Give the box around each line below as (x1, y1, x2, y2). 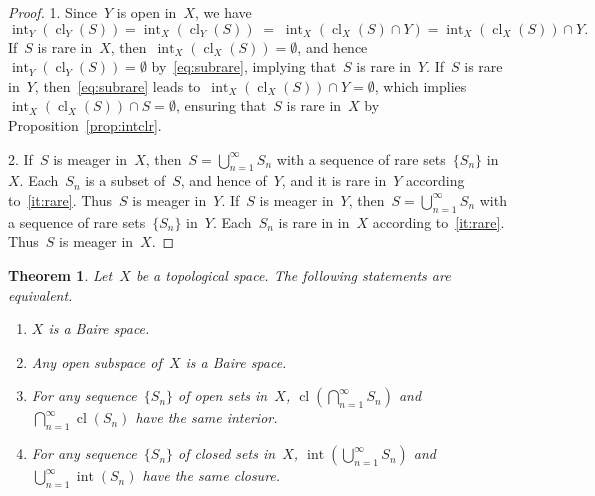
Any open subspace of (31, 351, 162, 372)
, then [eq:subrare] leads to (34, 75, 201, 96)
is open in (116, 2, 177, 22)
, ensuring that (175, 95, 267, 116)
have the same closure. (142, 465, 281, 486)
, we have (194, 2, 252, 22)
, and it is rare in (281, 170, 387, 191)
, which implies (374, 75, 467, 96)
